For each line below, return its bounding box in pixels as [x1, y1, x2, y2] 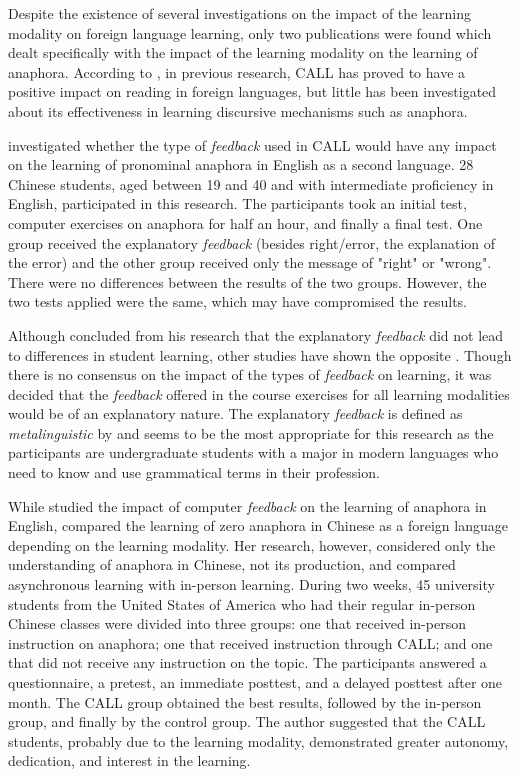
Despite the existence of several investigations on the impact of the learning [8, 3, 472, 23]
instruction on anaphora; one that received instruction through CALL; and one [8, 632, 493, 653]
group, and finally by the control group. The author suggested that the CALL [8, 711, 486, 732]
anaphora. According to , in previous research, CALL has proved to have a [8, 61, 466, 82]
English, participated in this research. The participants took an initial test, [8, 193, 467, 214]
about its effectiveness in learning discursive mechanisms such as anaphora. [8, 100, 468, 121]
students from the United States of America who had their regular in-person [8, 593, 476, 614]
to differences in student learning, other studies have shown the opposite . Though [8, 344, 512, 365]
